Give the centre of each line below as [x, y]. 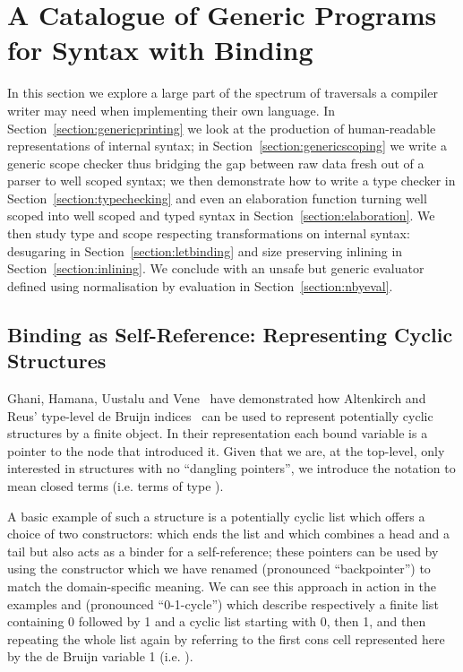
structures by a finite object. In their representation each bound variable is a [218, 433]
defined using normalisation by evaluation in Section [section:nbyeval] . [200, 285]
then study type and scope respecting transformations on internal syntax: [209, 233]
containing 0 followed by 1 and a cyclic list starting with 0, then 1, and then [217, 621]
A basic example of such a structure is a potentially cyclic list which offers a [216, 516]
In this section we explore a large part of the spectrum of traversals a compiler [223, 93]
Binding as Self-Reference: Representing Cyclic [230, 334]
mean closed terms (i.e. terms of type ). [116, 486]
